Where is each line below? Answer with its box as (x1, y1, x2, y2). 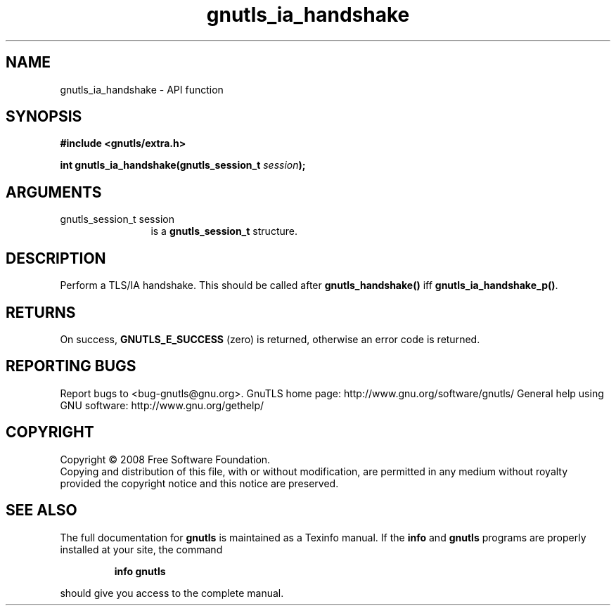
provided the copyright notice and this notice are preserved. (60, 477, 339, 489)
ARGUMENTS (6, 183, 102, 201)
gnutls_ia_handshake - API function (60, 83, 224, 96)
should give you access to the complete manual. (60, 586, 284, 599)
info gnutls (114, 565, 166, 577)
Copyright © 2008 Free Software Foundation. (60, 453, 271, 465)
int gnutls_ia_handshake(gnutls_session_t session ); (60, 159, 306, 172)
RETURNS (6, 303, 76, 321)
